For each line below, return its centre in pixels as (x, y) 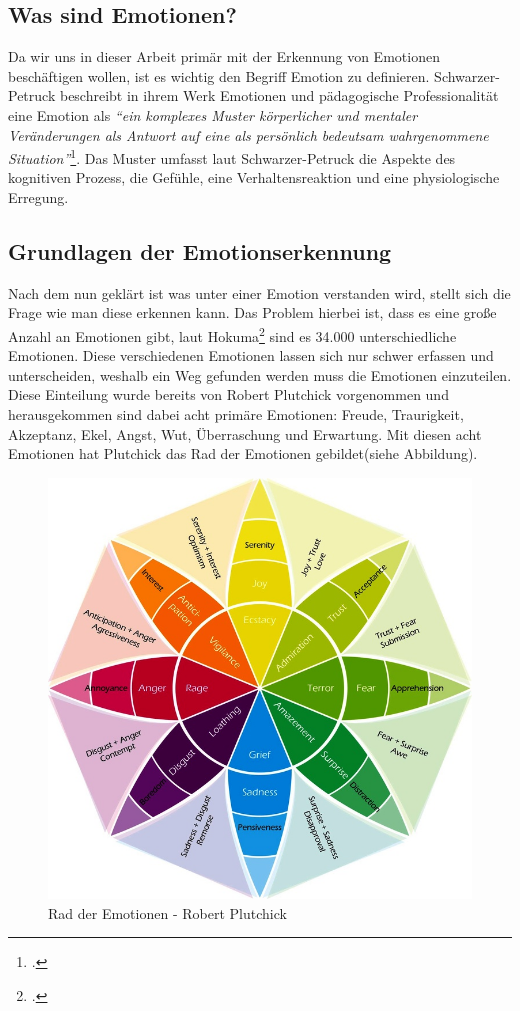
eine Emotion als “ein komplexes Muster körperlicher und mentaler (213, 114)
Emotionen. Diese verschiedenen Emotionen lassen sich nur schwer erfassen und (251, 355)
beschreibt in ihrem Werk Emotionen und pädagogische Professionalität (279, 95)
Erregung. (38, 197)
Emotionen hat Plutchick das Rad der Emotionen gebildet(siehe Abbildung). (243, 453)
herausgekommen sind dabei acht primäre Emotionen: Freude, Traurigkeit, (236, 414)
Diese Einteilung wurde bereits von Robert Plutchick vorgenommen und (228, 394)
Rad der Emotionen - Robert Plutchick (167, 912)
